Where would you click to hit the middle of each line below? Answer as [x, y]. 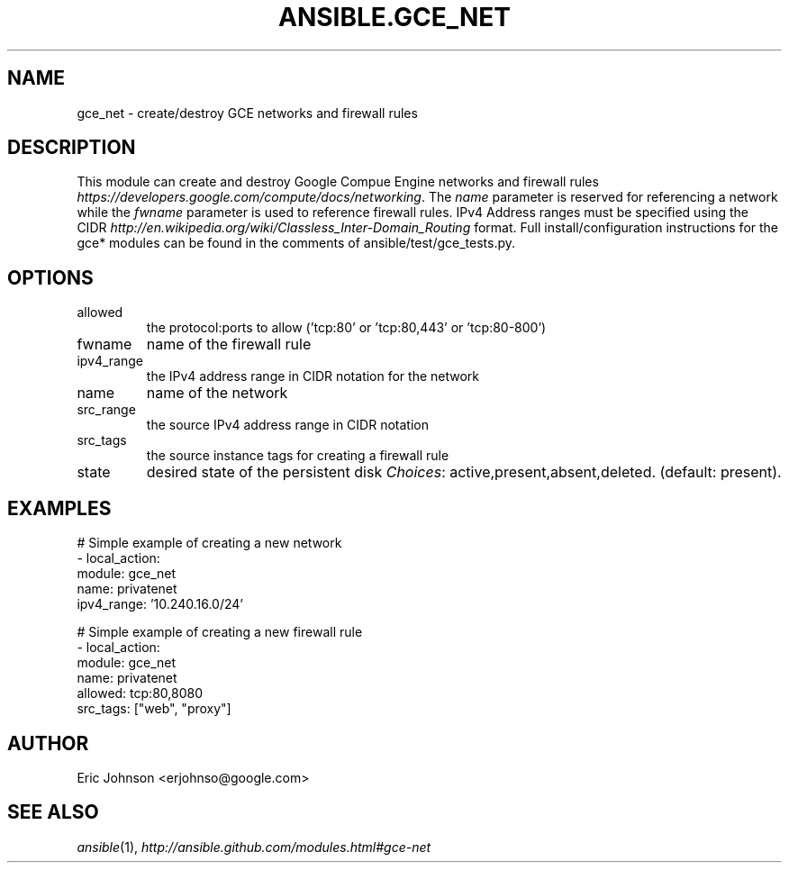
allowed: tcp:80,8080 [140, 693]
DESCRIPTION [72, 148]
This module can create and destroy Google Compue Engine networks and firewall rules [338, 182]
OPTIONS [50, 277]
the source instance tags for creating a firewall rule [298, 456]
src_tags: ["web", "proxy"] [154, 709]
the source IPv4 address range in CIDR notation [287, 425]
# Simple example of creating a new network [209, 543]
